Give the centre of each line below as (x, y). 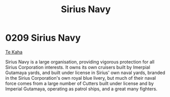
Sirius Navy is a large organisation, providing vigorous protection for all (80, 61)
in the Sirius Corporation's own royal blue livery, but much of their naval (81, 78)
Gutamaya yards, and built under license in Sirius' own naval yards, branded (85, 73)
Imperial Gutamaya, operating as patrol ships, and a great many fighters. (81, 89)
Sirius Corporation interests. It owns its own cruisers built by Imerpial (78, 67)
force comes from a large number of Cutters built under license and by (80, 83)
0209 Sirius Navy (43, 38)
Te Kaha (14, 52)
